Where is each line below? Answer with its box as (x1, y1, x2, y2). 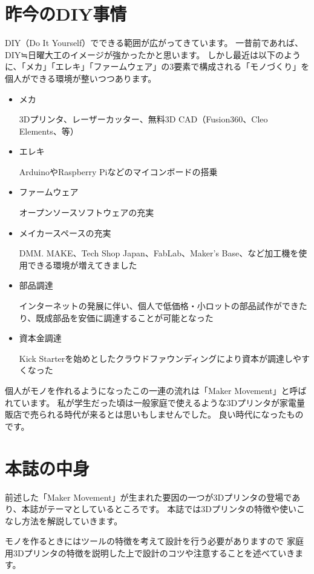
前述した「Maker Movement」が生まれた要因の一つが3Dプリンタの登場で (5, 490, 292, 503)
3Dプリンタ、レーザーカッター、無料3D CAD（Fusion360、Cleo (19, 113, 268, 125)
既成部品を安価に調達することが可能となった (36, 311, 214, 324)
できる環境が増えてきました (27, 258, 137, 271)
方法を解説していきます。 (21, 514, 123, 527)
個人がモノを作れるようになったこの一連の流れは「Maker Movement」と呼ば (5, 384, 307, 396)
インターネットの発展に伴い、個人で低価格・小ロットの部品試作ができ (19, 299, 299, 312)
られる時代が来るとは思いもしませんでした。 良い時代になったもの (38, 408, 304, 421)
